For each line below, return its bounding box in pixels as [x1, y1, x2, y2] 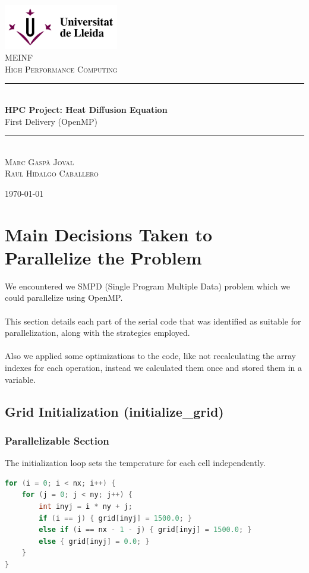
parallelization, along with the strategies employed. [5, 326, 190, 339]
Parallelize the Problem [5, 245, 202, 269]
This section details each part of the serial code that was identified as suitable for [5, 314, 301, 327]
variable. [5, 373, 36, 385]
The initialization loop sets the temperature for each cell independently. [5, 456, 266, 469]
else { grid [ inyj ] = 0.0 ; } [39, 537, 150, 546]
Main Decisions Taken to [5, 222, 212, 246]
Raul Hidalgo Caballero [5, 167, 99, 180]
